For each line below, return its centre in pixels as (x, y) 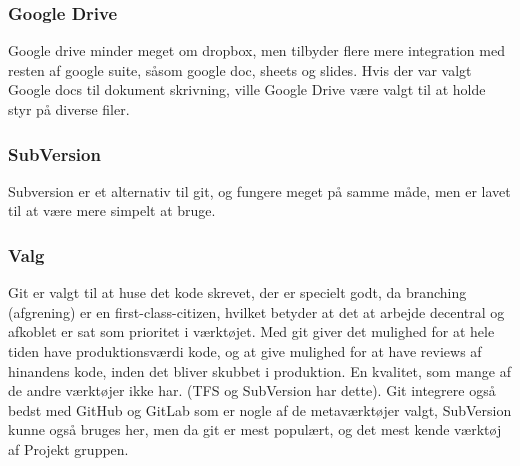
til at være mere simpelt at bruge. (112, 210)
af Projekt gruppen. (68, 448)
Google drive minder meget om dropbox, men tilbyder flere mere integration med (256, 50)
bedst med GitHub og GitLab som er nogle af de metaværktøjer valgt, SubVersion (260, 409)
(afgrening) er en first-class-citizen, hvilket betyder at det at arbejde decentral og (256, 311)
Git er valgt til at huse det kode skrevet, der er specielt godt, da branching (237, 292)
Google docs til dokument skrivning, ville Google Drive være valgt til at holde (247, 89)
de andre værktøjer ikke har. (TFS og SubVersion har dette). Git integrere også (252, 390)
